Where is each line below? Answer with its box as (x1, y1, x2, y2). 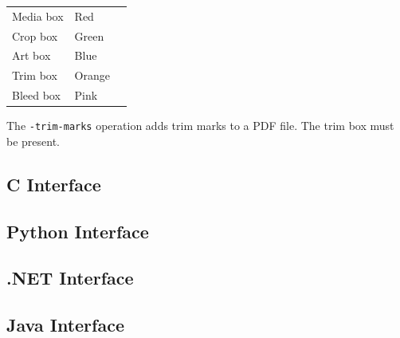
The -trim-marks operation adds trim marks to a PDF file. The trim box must (6, 117, 394, 134)
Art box (12, 47, 51, 64)
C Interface (6, 171, 101, 196)
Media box (12, 7, 64, 24)
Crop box (12, 27, 58, 44)
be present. (6, 132, 61, 149)
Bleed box (12, 87, 61, 104)
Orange (74, 67, 110, 84)
